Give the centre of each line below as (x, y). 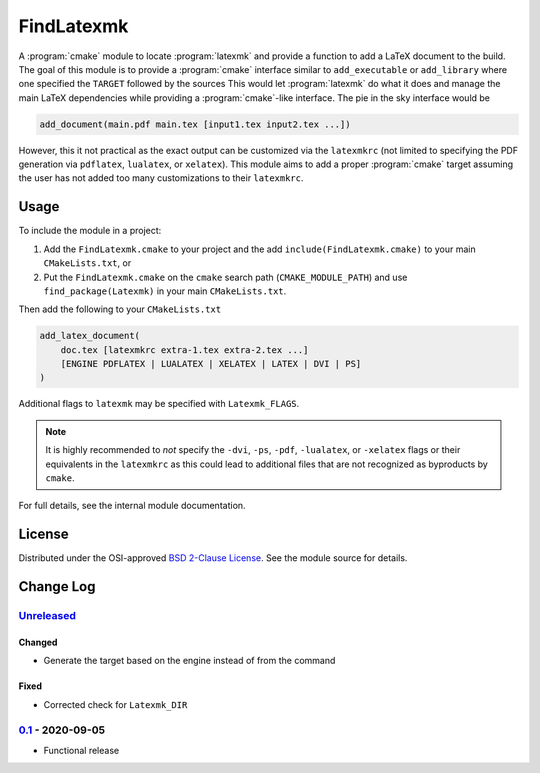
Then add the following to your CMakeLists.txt (120, 309)
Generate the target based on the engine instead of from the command (189, 661)
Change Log (57, 586)
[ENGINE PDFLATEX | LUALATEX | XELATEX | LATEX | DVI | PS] (211, 364)
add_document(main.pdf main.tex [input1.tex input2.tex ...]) (195, 124)
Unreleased (47, 616)
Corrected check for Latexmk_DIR (115, 704)
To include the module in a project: (90, 231)
